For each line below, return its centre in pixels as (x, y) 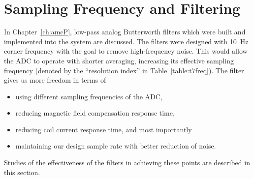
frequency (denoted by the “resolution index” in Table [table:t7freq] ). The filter (124, 70)
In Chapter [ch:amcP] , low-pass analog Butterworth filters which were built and (125, 32)
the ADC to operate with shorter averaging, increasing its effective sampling (119, 60)
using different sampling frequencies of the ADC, (89, 96)
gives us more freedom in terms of (55, 80)
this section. (22, 172)
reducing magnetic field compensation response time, (95, 113)
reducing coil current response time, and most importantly (104, 129)
